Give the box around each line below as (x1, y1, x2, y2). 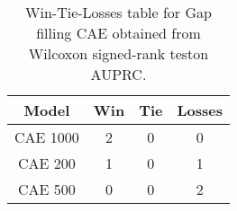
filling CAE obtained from (36, 22, 201, 43)
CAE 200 (18, 153, 76, 173)
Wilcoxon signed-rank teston (28, 43, 209, 64)
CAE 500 (18, 179, 76, 199)
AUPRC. (90, 64, 147, 84)
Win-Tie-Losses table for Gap (25, 2, 212, 22)
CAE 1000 (14, 127, 79, 147)
